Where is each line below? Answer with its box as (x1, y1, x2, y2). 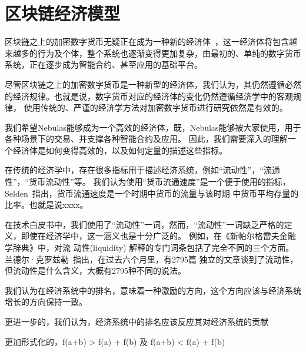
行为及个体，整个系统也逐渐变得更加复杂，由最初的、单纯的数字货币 (37, 47, 301, 59)
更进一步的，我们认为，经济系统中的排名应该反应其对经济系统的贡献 (5, 316, 268, 327)
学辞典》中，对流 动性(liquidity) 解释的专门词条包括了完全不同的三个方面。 (5, 241, 294, 254)
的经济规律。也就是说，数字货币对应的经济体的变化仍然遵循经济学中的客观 (5, 89, 293, 102)
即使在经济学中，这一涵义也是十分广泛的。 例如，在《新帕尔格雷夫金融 (21, 230, 296, 242)
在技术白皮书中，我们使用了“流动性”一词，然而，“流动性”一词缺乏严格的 (5, 218, 284, 230)
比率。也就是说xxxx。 (5, 198, 88, 211)
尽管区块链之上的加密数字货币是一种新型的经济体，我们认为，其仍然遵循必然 (5, 78, 301, 90)
